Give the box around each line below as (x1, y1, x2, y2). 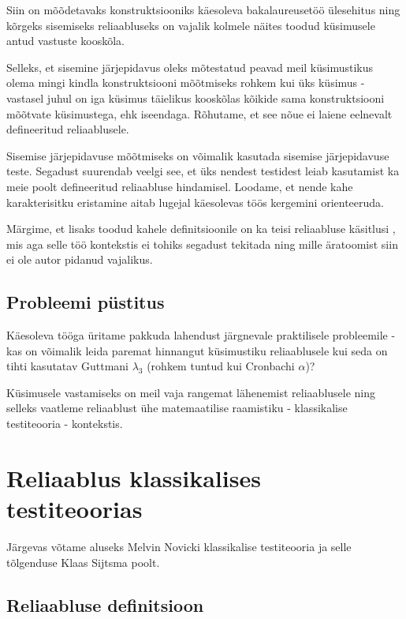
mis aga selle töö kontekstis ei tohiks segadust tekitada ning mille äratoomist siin (6, 235, 398, 252)
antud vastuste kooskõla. (6, 32, 125, 49)
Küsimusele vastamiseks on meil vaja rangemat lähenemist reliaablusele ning (6, 384, 376, 400)
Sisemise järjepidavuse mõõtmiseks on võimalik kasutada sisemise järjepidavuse (6, 147, 389, 163)
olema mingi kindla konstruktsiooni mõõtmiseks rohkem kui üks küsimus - (6, 74, 365, 91)
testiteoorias (6, 493, 143, 525)
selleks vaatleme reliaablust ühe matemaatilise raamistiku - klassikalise (6, 400, 348, 416)
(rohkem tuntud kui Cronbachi (147, 358, 295, 374)
